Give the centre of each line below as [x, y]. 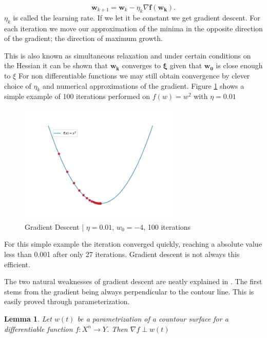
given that [186, 65]
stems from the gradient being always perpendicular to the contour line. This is [129, 291]
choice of [18, 85]
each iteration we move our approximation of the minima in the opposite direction [133, 28]
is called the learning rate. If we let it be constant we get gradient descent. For [137, 17]
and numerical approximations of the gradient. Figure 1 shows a [144, 85]
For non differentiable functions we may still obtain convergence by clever [134, 75]
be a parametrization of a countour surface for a [153, 318]
